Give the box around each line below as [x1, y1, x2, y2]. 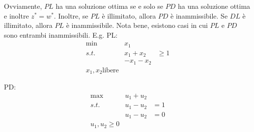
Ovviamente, [4, 1, 42, 11]
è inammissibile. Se [170, 10, 228, 21]
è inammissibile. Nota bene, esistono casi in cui [66, 20, 208, 30]
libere [102, 66, 119, 74]
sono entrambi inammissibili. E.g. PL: [4, 29, 118, 40]
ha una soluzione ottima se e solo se [56, 1, 164, 11]
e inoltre [4, 10, 29, 21]
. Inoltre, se [54, 10, 88, 21]
